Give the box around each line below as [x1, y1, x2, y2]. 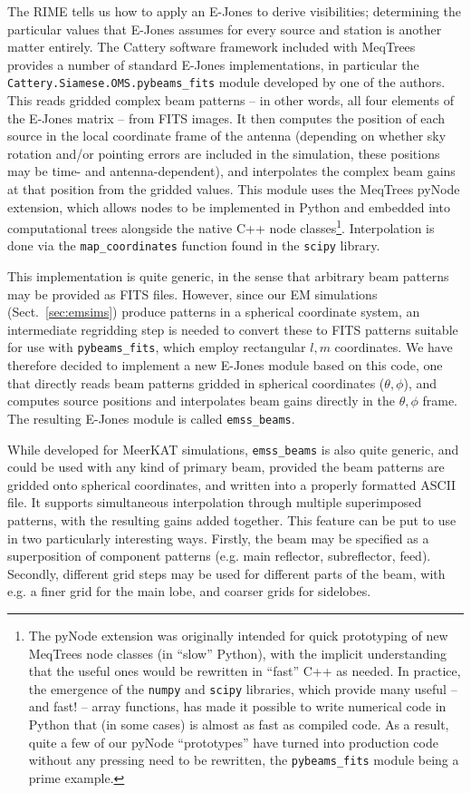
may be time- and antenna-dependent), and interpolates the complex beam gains [7, 162, 456, 181]
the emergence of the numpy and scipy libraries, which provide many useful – [28, 679, 457, 698]
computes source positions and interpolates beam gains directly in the [7, 391, 395, 410]
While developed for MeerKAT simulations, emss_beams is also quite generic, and [7, 439, 459, 458]
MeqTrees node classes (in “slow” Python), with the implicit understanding [28, 643, 447, 662]
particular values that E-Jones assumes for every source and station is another [7, 19, 442, 38]
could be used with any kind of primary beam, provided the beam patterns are [7, 457, 445, 476]
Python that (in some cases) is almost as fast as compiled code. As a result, [28, 715, 449, 733]
